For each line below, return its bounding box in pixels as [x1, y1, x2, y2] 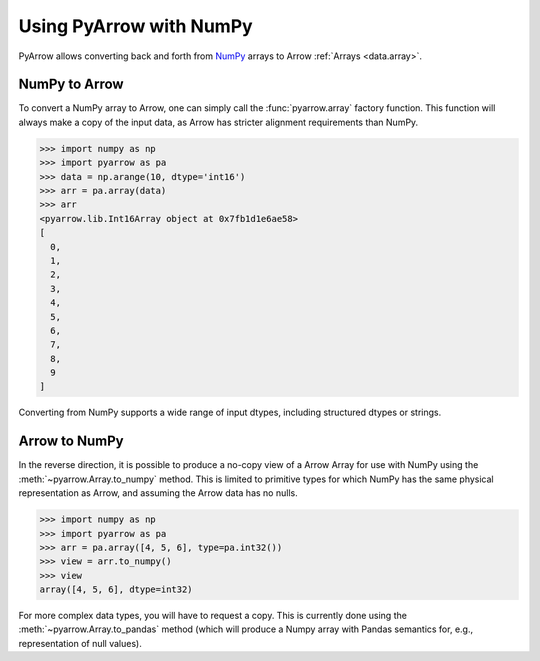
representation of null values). [18, 637, 142, 649]
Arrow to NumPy [18, 433, 124, 450]
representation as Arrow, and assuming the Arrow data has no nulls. [18, 487, 299, 499]
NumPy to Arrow [18, 76, 124, 93]
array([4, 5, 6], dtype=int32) [39, 584, 194, 595]
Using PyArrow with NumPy [18, 15, 254, 37]
